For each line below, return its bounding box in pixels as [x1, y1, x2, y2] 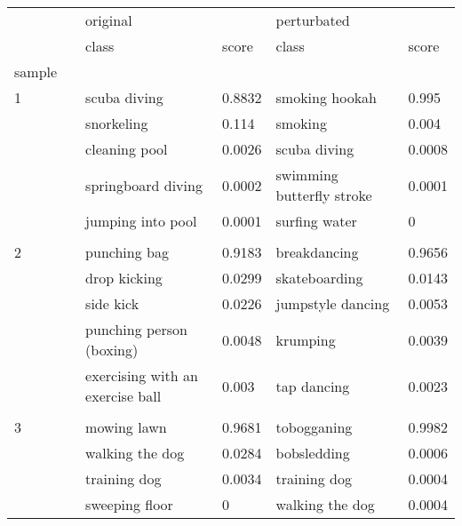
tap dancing [275, 375, 350, 396]
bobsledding [275, 442, 350, 463]
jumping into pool [85, 211, 197, 231]
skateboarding [275, 267, 363, 288]
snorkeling [85, 113, 148, 133]
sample [14, 61, 58, 82]
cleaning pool [85, 139, 168, 159]
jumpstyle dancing [275, 293, 390, 314]
